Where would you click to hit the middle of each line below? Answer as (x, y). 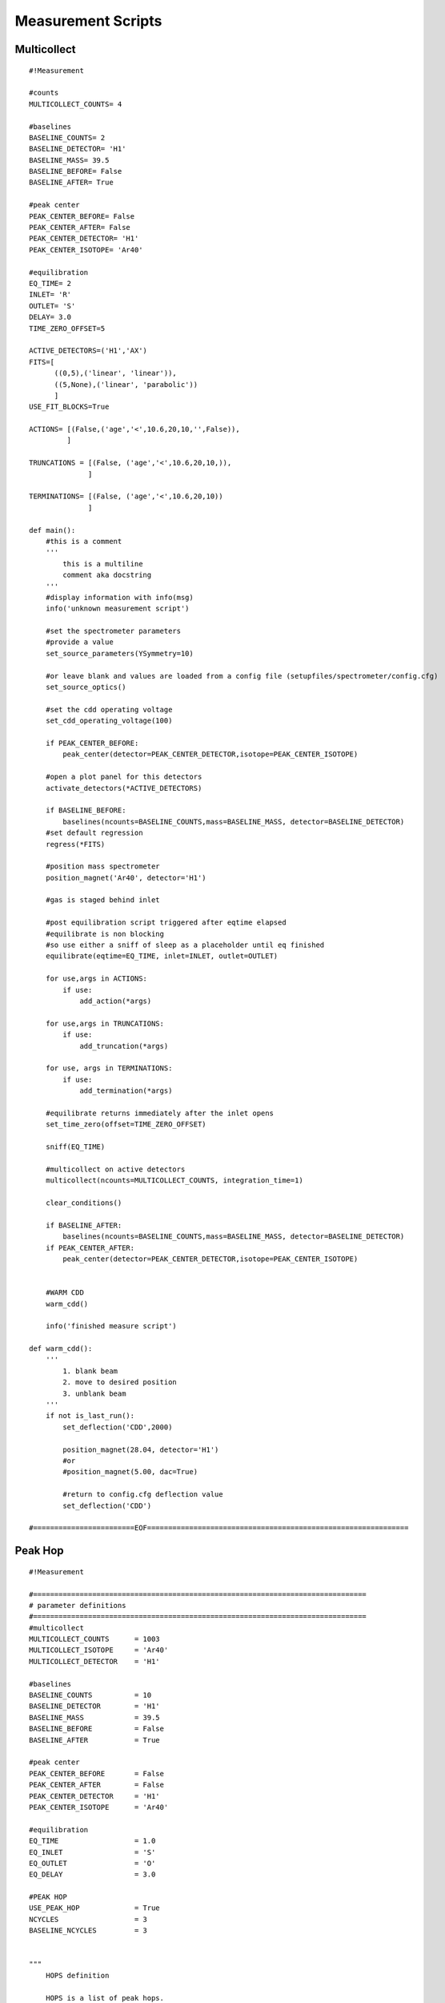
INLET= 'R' (50, 295)
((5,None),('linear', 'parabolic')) (126, 384)
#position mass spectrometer (102, 866)
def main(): (52, 530)
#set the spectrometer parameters (113, 631)
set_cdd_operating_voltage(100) (109, 721)
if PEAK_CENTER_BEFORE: (92, 743)
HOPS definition (77, 1975)
